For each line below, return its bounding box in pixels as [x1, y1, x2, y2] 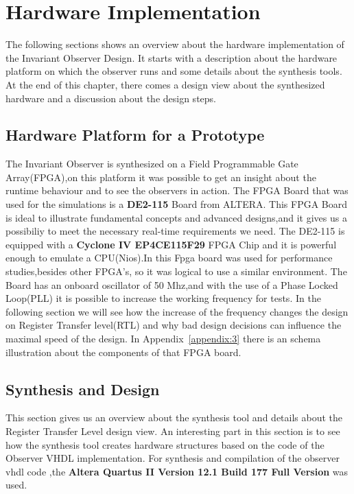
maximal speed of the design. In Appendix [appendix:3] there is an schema [5, 331, 321, 346]
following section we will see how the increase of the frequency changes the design [5, 304, 349, 318]
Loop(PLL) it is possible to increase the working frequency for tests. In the [5, 291, 321, 305]
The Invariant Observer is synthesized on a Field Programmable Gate [5, 156, 298, 171]
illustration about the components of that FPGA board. [5, 344, 241, 359]
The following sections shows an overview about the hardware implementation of [5, 37, 344, 51]
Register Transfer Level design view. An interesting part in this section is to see [5, 424, 340, 438]
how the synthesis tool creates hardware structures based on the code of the [5, 437, 324, 451]
